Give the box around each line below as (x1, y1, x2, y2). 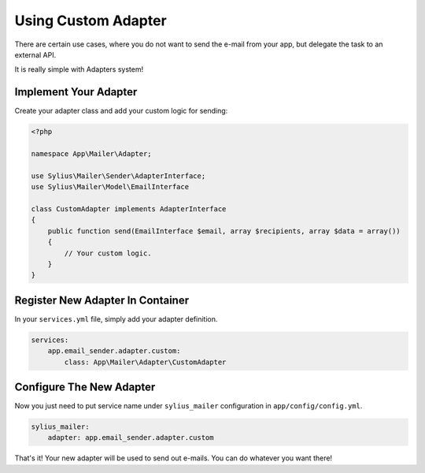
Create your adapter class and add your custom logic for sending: (14, 106, 228, 116)
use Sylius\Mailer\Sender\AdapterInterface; (31, 171, 206, 181)
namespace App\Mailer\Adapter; (31, 150, 153, 158)
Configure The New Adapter (14, 380, 156, 393)
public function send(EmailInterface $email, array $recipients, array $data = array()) (47, 226, 401, 236)
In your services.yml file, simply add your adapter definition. (14, 314, 218, 323)
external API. (14, 50, 57, 59)
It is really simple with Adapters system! (14, 65, 144, 74)
